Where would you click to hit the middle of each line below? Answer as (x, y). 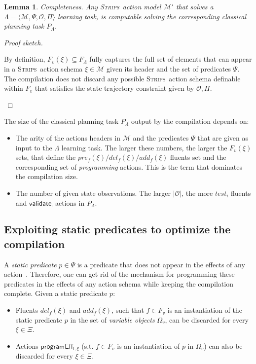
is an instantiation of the (205, 310)
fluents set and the (198, 157)
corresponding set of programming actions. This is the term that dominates (129, 166)
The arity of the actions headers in (68, 137)
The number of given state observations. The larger (93, 193)
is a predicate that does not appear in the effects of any (161, 264)
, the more (197, 193)
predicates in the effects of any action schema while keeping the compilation (119, 283)
